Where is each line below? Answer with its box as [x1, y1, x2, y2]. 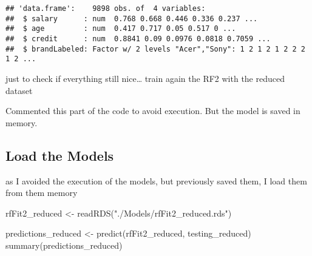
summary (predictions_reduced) [5, 238, 123, 251]
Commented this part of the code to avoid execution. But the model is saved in [5, 104, 300, 117]
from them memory [5, 186, 78, 199]
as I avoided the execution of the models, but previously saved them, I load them [5, 174, 307, 187]
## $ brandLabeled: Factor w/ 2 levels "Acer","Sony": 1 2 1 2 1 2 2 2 [5, 44, 305, 53]
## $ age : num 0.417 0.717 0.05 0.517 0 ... [5, 24, 236, 33]
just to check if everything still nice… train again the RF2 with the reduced [5, 72, 285, 84]
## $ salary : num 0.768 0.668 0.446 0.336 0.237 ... [5, 14, 258, 23]
